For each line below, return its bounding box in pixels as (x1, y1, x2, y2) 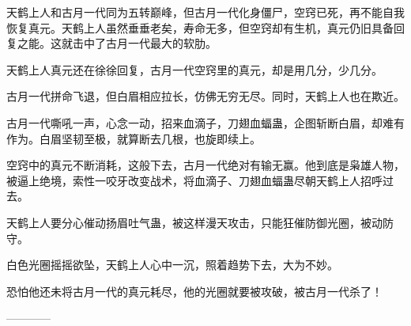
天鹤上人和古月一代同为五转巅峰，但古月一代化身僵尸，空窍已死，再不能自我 (6, 4, 405, 20)
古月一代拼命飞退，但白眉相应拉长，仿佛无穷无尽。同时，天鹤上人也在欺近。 (6, 88, 405, 104)
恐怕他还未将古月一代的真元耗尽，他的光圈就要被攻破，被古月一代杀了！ (6, 282, 383, 299)
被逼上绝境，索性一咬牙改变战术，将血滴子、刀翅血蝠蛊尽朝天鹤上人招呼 (6, 172, 383, 188)
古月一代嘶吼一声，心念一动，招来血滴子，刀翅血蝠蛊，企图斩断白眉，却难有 (6, 114, 405, 131)
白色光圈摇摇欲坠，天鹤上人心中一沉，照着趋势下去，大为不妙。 (6, 256, 338, 273)
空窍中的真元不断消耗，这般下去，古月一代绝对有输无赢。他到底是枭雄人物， (6, 157, 405, 173)
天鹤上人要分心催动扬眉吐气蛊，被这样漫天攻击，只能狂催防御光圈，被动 (6, 214, 383, 230)
